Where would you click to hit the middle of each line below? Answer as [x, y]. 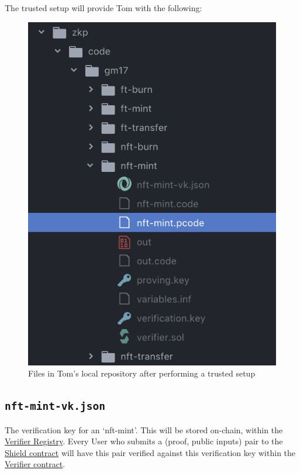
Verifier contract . [35, 464]
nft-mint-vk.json [55, 406]
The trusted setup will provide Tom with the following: [104, 8]
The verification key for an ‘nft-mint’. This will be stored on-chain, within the [144, 429]
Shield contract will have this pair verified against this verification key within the [150, 452]
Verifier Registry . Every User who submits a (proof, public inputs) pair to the [144, 441]
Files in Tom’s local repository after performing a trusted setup [142, 373]
